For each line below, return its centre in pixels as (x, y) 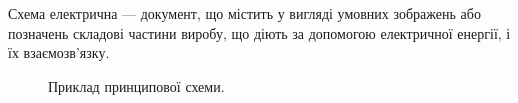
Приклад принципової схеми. (136, 85)
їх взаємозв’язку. (59, 52)
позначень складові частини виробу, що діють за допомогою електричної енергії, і (259, 32)
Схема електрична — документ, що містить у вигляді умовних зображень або (244, 13)
